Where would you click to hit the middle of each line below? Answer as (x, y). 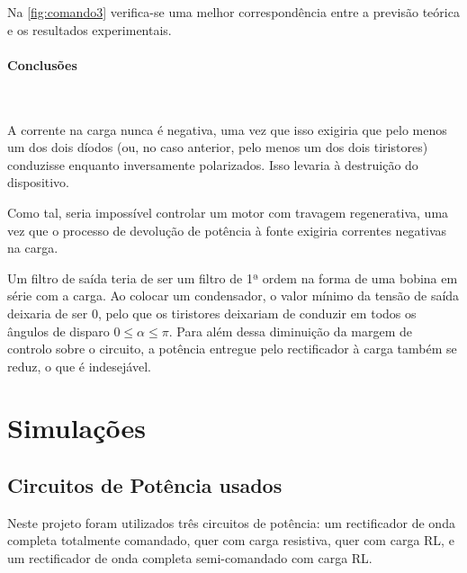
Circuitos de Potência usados (145, 485)
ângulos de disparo (58, 331)
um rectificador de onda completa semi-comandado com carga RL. (190, 558)
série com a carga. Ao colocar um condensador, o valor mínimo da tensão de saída (233, 295)
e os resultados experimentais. (90, 29)
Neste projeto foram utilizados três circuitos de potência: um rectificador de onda (231, 522)
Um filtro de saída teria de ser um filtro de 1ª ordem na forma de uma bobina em (233, 278)
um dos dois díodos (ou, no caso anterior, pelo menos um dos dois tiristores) (218, 147)
